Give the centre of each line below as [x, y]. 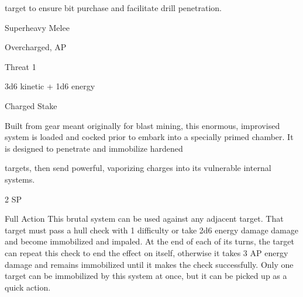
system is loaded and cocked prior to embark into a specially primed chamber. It [149, 137]
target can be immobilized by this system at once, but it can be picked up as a [146, 276]
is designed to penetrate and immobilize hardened [94, 148]
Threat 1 [20, 66]
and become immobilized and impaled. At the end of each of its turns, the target [149, 241]
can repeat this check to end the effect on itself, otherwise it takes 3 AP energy [147, 252]
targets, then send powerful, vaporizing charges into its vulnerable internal [138, 168]
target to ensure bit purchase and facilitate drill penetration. [113, 8]
